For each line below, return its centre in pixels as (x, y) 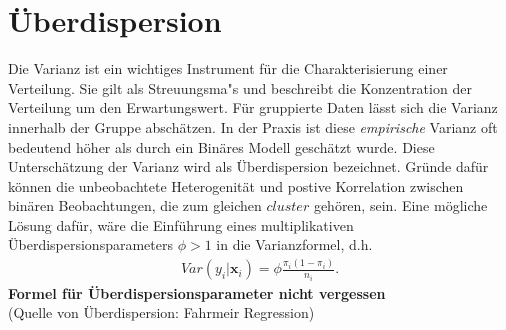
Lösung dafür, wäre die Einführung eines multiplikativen (181, 224)
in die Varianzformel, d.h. (294, 244)
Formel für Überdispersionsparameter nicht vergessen (197, 292)
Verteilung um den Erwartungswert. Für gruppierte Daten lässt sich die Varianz (253, 107)
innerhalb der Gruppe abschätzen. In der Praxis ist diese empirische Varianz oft (253, 126)
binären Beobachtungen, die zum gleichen (135, 205)
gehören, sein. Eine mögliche (400, 205)
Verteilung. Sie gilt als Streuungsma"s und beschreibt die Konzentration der (240, 87)
